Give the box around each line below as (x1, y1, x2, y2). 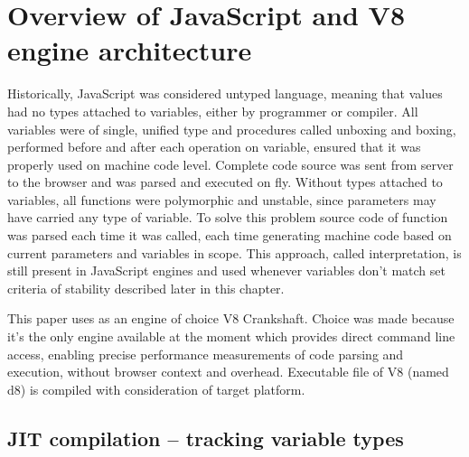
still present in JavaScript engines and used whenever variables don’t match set (7, 261, 446, 280)
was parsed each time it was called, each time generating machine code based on (7, 226, 452, 245)
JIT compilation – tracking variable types (7, 424, 404, 452)
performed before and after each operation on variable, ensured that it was (7, 137, 421, 156)
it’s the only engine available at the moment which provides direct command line (7, 327, 455, 346)
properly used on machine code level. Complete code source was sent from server (7, 154, 454, 173)
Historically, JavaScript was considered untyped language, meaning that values (7, 84, 443, 103)
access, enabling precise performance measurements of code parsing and (7, 344, 404, 363)
